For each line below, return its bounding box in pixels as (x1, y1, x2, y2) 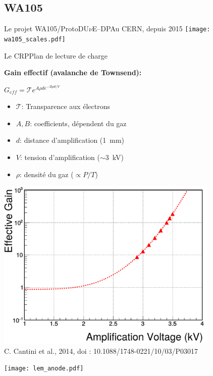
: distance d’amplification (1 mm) (20, 135, 125, 145)
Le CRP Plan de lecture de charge (4, 50, 108, 61)
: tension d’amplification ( (20, 152, 100, 163)
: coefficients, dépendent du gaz (30, 118, 127, 128)
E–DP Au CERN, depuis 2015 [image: (92, 23, 210, 34)
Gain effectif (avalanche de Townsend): (4, 67, 142, 78)
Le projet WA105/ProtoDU (4, 23, 89, 34)
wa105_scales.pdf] (4, 35, 66, 43)
